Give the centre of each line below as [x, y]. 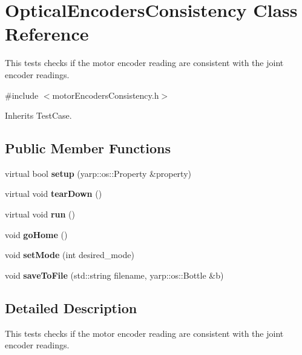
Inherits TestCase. [38, 115]
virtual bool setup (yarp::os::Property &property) [98, 173]
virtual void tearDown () [54, 194]
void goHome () [36, 234]
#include [22, 95]
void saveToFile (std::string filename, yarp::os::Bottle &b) [114, 275]
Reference [47, 34]
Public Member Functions [88, 148]
